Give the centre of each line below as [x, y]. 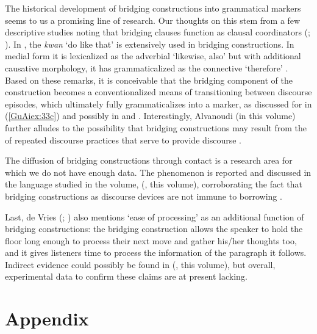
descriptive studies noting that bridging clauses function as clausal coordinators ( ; [158, 32]
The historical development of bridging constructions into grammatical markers [153, 8]
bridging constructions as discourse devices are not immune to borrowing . [144, 196]
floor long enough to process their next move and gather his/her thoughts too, [151, 240]
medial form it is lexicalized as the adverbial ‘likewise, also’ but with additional [153, 56]
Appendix [47, 318]
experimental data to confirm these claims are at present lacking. [126, 276]
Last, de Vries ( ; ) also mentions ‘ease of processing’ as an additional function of [155, 216]
